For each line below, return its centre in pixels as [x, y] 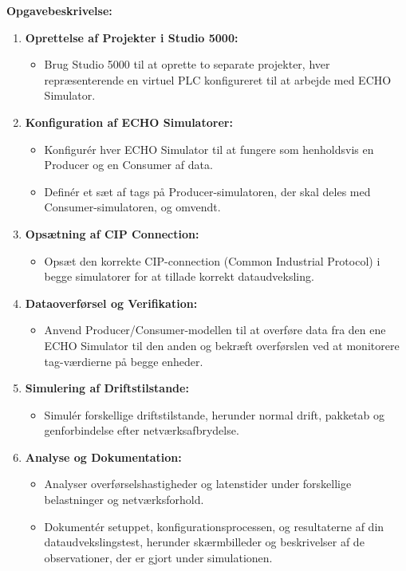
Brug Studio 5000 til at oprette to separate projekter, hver [187, 64]
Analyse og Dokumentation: [103, 457]
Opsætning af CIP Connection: [112, 233]
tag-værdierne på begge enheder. [124, 361]
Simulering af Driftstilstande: [107, 388]
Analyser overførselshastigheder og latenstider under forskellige [198, 484]
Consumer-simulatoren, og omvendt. [132, 207]
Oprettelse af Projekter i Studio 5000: [132, 37]
